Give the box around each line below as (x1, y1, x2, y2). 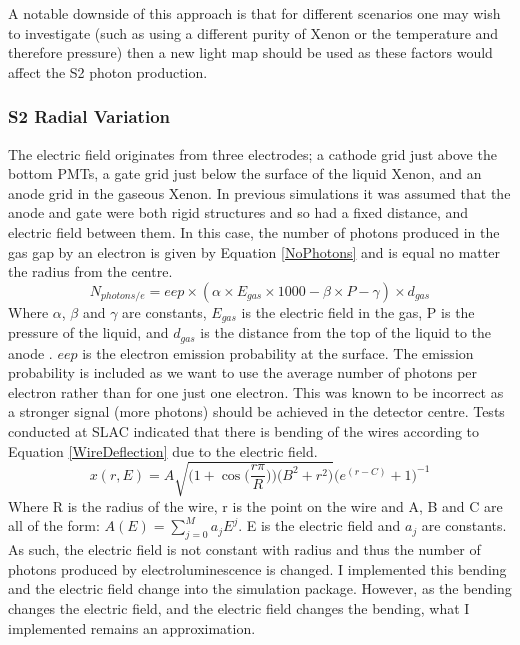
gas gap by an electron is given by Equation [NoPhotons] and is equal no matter (8, 241, 500, 262)
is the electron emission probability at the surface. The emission (82, 342, 474, 363)
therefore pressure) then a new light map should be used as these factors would (8, 42, 493, 63)
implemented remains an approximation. (8, 617, 256, 638)
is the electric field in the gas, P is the (241, 301, 475, 322)
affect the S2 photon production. (8, 61, 208, 82)
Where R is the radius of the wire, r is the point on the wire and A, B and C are (8, 495, 503, 516)
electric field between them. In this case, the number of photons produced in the (8, 221, 500, 242)
